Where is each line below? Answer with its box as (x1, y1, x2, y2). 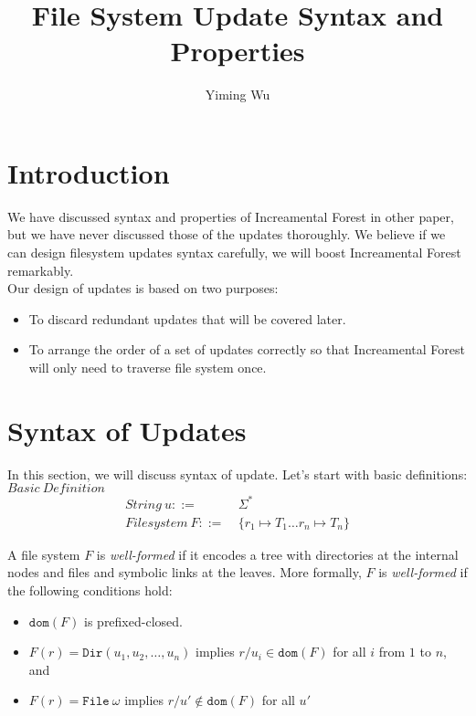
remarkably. (7, 260, 74, 279)
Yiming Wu (205, 85, 270, 104)
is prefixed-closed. (84, 611, 183, 630)
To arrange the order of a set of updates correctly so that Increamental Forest (28, 340, 465, 359)
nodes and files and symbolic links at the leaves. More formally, (7, 563, 362, 582)
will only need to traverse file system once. (28, 358, 267, 376)
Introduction (7, 153, 170, 191)
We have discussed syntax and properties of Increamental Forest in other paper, (7, 206, 454, 226)
